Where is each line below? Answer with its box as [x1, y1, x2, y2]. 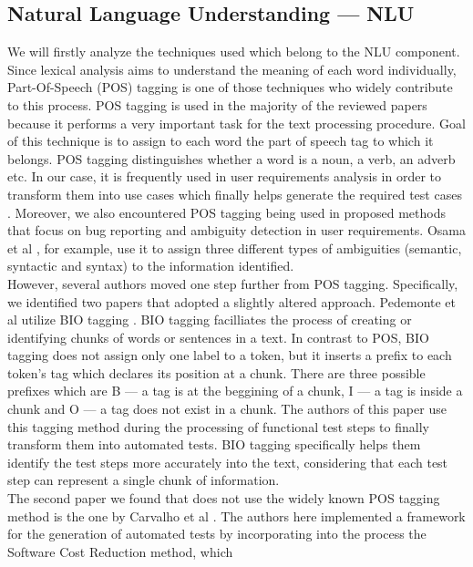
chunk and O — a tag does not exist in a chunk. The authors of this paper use [7, 399, 447, 418]
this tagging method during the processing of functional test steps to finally [7, 417, 429, 436]
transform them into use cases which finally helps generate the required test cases [7, 184, 462, 203]
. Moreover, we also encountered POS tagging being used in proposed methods [7, 202, 446, 222]
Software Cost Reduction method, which [7, 541, 233, 561]
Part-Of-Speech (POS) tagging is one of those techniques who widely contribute [7, 77, 453, 97]
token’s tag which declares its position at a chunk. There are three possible [7, 363, 426, 382]
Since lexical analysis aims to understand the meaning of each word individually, [7, 59, 457, 78]
